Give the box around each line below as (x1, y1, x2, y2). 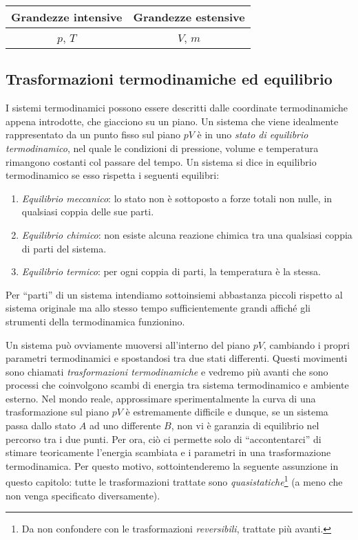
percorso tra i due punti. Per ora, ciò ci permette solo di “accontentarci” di (6, 431, 322, 446)
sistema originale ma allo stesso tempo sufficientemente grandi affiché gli (6, 301, 311, 315)
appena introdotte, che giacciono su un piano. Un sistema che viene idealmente (6, 114, 339, 128)
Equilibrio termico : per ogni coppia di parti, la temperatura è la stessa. (21, 264, 321, 279)
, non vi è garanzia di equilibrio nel (171, 418, 319, 433)
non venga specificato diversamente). (6, 488, 160, 502)
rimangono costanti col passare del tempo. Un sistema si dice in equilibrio (6, 154, 317, 169)
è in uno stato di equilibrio (197, 127, 308, 142)
